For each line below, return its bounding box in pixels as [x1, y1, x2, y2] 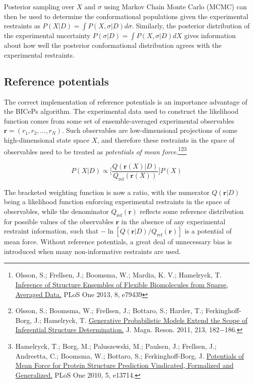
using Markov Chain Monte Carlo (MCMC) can [104, 1, 247, 11]
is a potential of [184, 226, 232, 236]
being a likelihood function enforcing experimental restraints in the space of [4, 196, 230, 207]
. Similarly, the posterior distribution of [132, 21, 250, 31]
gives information [184, 30, 236, 41]
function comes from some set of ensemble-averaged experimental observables [4, 115, 234, 126]
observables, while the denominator [4, 206, 109, 216]
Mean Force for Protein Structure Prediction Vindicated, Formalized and [15, 360, 234, 370]
